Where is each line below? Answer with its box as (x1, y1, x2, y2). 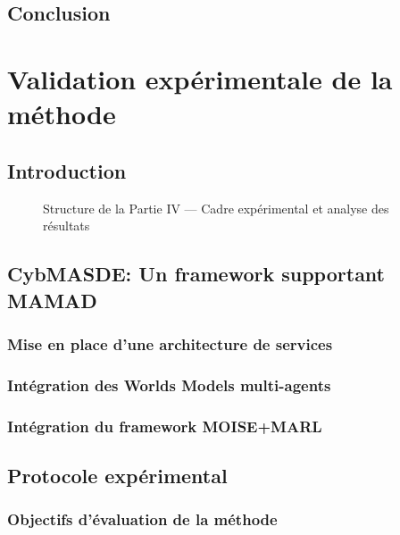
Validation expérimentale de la (7, 60, 393, 96)
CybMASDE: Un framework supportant (7, 260, 386, 288)
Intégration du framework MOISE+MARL (7, 414, 322, 437)
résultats (43, 216, 90, 235)
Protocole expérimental (7, 461, 228, 489)
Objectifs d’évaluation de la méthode (7, 508, 278, 531)
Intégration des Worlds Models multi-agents (7, 373, 331, 396)
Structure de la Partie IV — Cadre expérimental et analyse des (43, 198, 389, 217)
